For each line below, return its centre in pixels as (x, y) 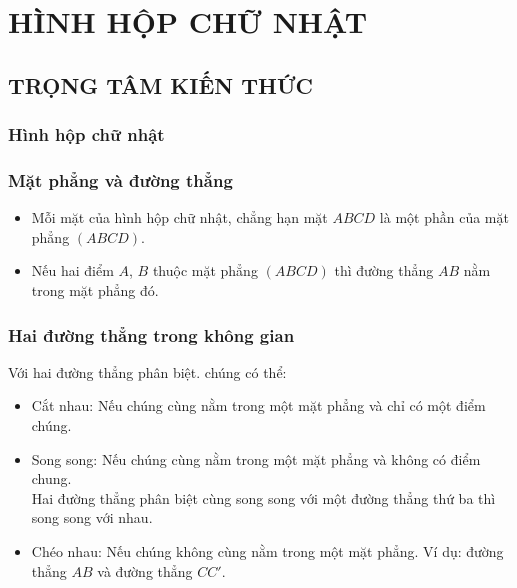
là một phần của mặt (444, 217)
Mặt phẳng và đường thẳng (120, 179)
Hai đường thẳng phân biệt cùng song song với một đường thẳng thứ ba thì (263, 497)
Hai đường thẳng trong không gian (151, 334)
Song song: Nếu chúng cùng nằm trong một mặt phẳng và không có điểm (256, 458)
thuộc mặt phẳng (205, 270)
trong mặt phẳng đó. (95, 290)
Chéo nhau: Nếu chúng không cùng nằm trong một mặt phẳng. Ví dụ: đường (267, 550)
